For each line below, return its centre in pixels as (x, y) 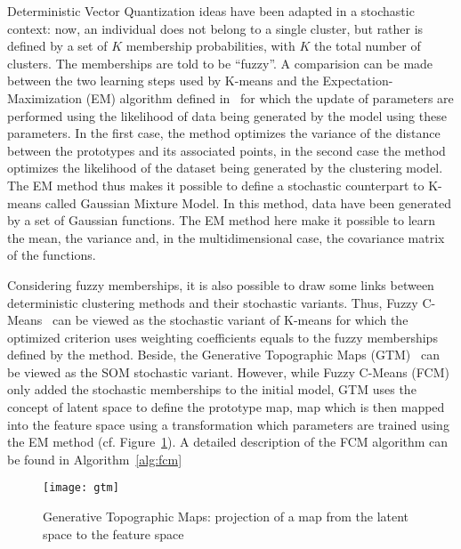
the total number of (367, 46)
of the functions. (52, 255)
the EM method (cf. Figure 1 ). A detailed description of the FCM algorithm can (228, 442)
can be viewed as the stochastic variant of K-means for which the (230, 320)
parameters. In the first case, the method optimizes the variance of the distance (224, 133)
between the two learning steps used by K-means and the (163, 81)
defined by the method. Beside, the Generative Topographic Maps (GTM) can (223, 355)
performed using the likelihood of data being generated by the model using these (227, 115)
